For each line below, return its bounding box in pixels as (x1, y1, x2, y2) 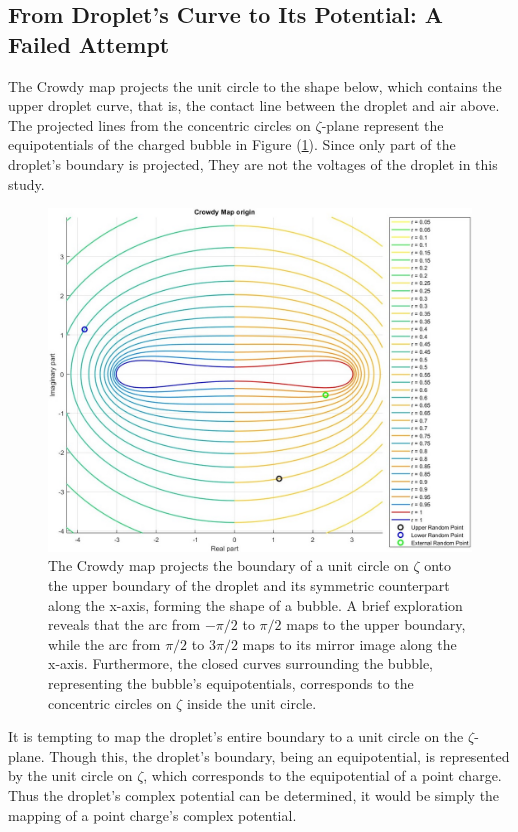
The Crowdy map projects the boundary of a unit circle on (48, 555, 409, 576)
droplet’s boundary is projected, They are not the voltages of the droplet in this (8, 153, 498, 174)
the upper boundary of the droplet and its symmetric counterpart (48, 575, 450, 596)
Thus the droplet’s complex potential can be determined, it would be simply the (8, 784, 500, 805)
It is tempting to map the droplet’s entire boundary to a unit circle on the (8, 726, 464, 747)
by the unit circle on (8, 765, 133, 786)
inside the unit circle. (186, 692, 317, 713)
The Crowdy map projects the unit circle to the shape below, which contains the (8, 75, 502, 96)
